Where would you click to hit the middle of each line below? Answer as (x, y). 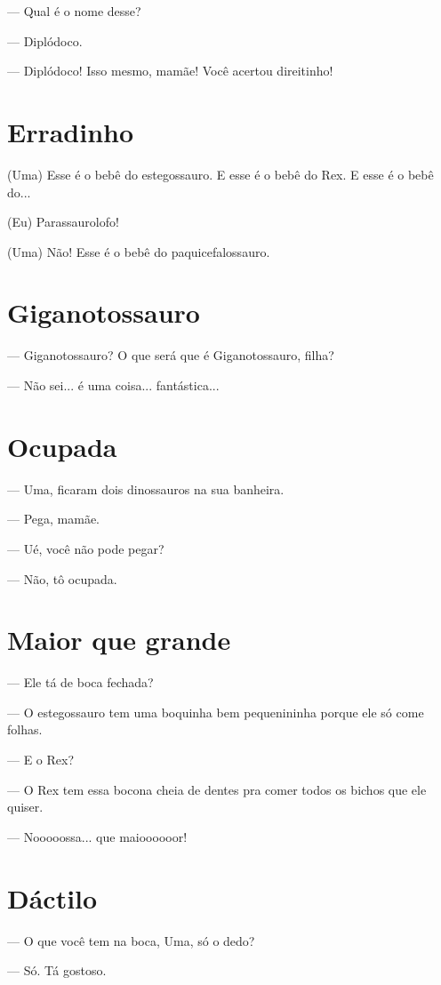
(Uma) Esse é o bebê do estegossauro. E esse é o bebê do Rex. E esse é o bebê (220, 174)
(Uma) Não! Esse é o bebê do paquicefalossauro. (139, 251)
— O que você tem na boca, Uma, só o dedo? (131, 940)
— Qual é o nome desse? (74, 11)
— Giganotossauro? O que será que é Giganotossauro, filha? (171, 355)
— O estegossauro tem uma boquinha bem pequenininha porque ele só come (216, 712)
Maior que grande (119, 640)
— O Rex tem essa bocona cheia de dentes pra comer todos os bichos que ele (217, 789)
